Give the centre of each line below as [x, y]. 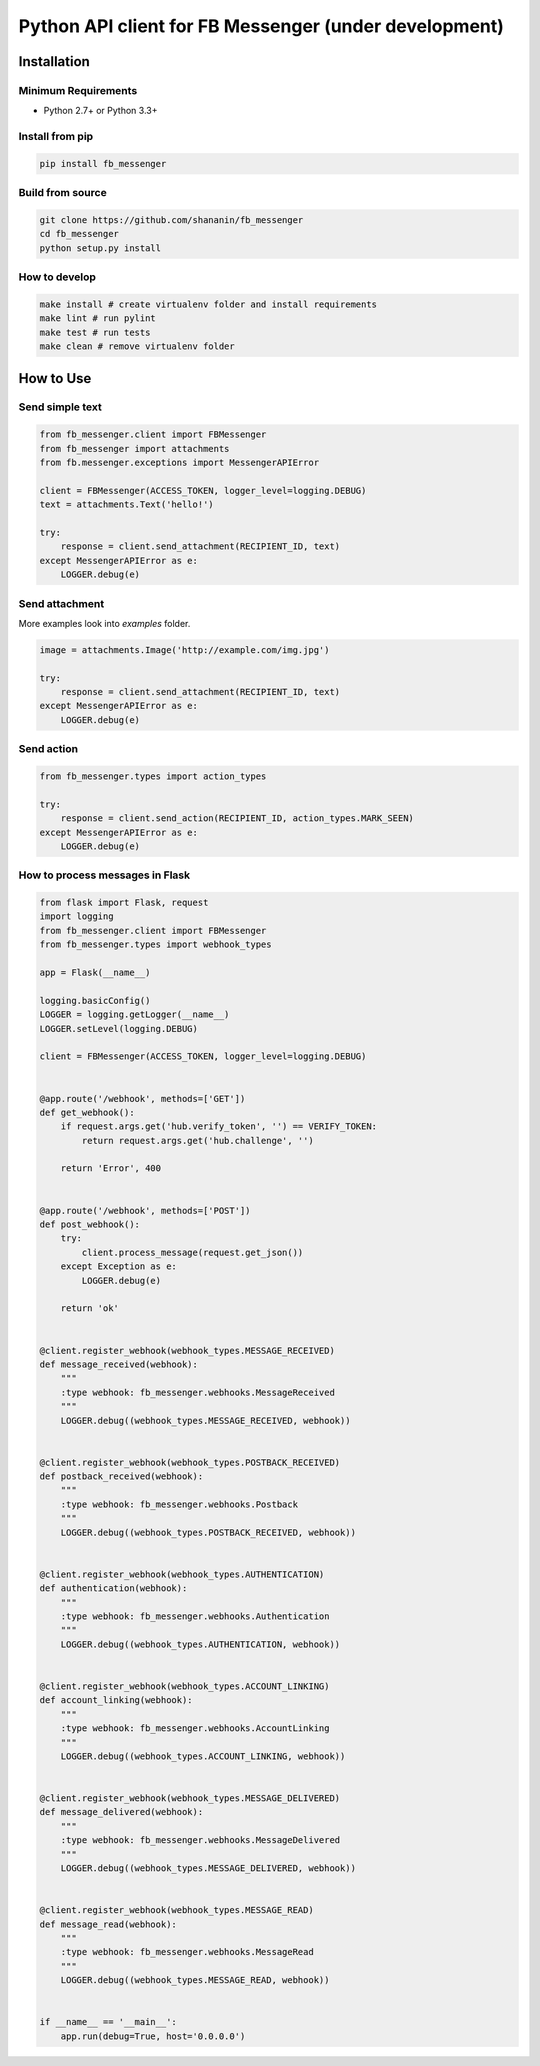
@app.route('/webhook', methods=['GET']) [142, 1098]
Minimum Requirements [78, 90]
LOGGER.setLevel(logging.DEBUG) [119, 1028]
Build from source [62, 193]
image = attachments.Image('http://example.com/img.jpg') [184, 649]
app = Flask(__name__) [95, 973]
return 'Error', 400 [111, 1168]
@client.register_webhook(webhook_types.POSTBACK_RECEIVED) [190, 1462]
